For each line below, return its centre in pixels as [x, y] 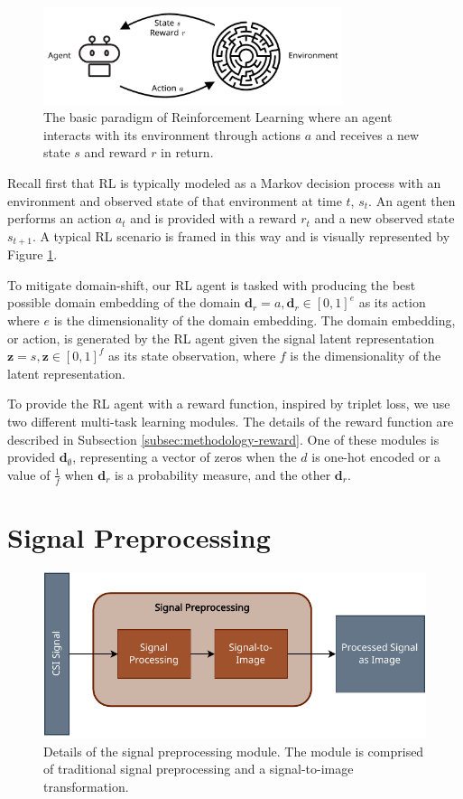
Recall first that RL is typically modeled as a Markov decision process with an [224, 182]
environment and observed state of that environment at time [175, 200]
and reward [116, 152]
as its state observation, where [192, 356]
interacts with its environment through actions [172, 134]
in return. [187, 152]
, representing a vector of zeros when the [185, 457]
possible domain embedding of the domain [124, 302]
